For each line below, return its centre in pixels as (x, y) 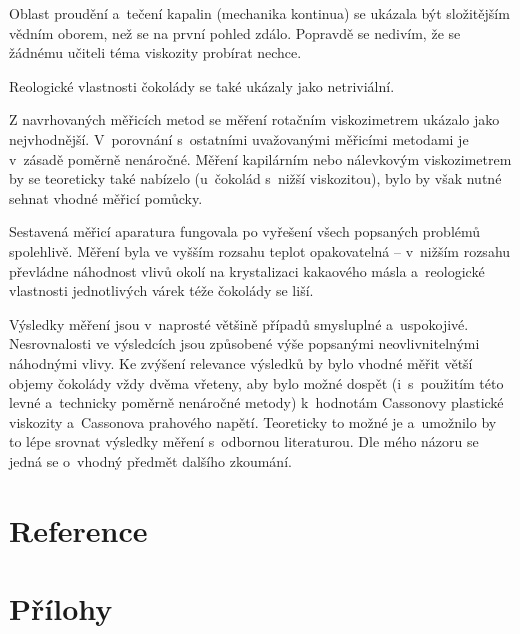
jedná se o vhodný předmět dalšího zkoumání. (150, 460)
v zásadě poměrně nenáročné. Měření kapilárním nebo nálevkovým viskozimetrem (260, 158)
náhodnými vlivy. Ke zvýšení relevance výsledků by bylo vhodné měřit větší (241, 362)
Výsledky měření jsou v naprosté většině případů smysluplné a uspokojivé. (239, 323)
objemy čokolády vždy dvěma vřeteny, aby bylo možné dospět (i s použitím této (256, 382)
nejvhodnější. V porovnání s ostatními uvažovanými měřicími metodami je (239, 138)
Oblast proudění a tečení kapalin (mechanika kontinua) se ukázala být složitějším (259, 13)
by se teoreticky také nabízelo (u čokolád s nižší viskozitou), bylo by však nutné (255, 178)
